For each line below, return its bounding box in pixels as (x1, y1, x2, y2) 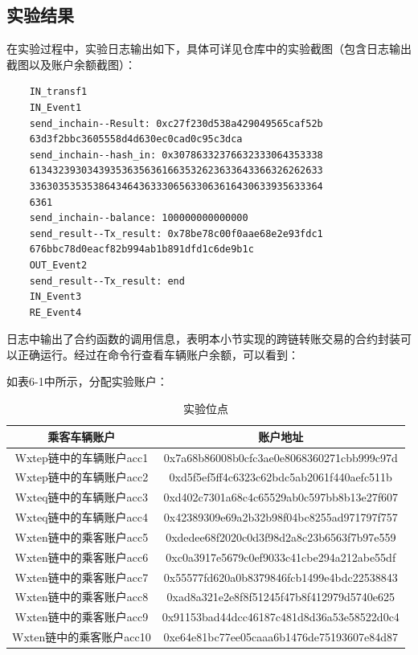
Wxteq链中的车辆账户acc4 (14, 509, 148, 526)
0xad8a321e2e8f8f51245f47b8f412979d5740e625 (166, 588, 395, 605)
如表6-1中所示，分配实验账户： (6, 373, 168, 390)
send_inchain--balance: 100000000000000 (29, 212, 248, 224)
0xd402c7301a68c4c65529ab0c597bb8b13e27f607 (163, 489, 399, 506)
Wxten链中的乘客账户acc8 (14, 588, 149, 605)
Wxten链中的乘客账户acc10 (12, 628, 151, 645)
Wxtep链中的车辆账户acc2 (14, 469, 149, 485)
